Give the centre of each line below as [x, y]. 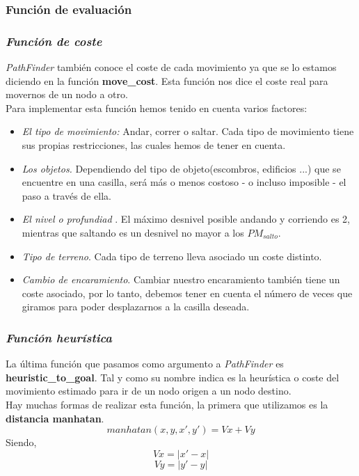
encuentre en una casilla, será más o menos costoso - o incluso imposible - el [184, 182]
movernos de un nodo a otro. [67, 94]
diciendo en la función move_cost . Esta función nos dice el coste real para [167, 80]
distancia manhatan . [55, 418]
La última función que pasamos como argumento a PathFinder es [145, 364]
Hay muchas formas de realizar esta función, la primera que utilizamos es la [167, 404]
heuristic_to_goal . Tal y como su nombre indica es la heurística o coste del [173, 377]
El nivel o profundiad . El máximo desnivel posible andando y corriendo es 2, [186, 219]
